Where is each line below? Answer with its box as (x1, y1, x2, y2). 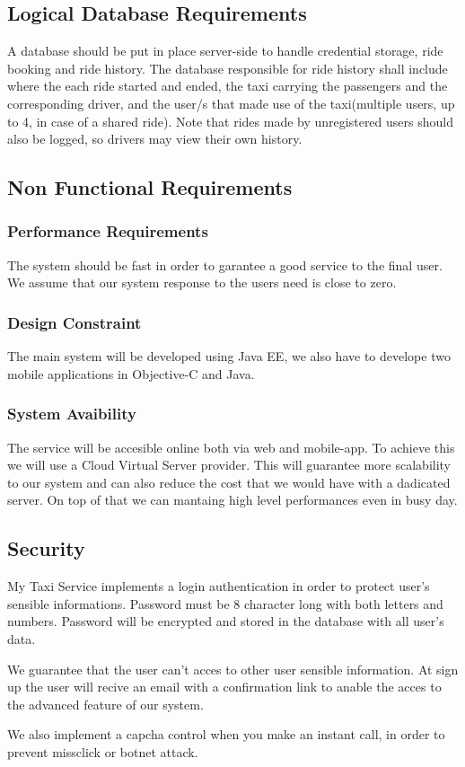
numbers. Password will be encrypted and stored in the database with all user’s (7, 612, 444, 630)
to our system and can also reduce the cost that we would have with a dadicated (7, 472, 451, 491)
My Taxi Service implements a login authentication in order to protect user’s (7, 577, 430, 595)
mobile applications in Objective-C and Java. (7, 364, 255, 383)
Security (7, 534, 85, 562)
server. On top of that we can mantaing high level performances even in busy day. (7, 490, 458, 509)
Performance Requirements (7, 220, 208, 242)
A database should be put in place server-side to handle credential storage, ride (7, 41, 443, 60)
